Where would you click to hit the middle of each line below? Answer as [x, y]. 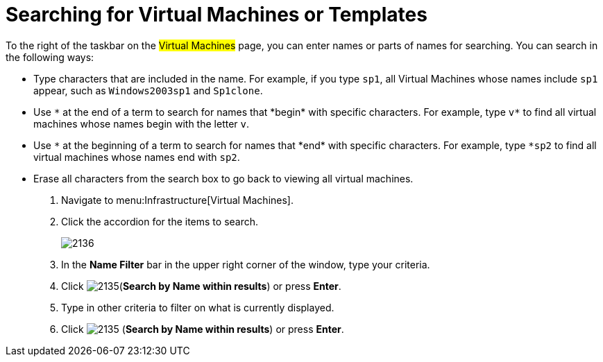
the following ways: [50, 57]
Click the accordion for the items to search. [160, 221]
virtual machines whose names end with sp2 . [137, 157]
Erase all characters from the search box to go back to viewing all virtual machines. [223, 178]
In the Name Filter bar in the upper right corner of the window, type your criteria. [246, 264]
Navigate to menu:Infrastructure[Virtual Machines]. [177, 200]
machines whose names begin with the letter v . [142, 123]
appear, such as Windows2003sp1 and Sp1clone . [148, 90]
